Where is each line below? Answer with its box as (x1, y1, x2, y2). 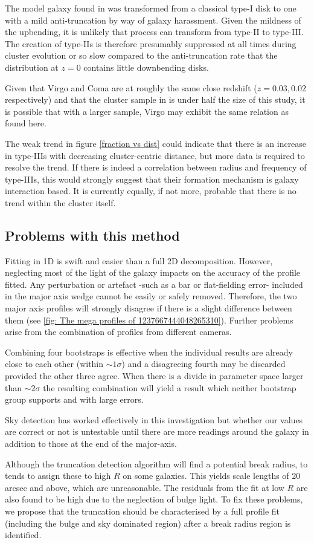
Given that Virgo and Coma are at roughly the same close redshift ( (5, 81, 257, 94)
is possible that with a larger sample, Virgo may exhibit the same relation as (5, 105, 289, 117)
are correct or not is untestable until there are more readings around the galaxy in (5, 425, 309, 438)
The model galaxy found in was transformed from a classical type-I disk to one (5, 2, 296, 14)
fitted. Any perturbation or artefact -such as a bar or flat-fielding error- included (5, 278, 303, 290)
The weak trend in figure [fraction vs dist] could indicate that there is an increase (5, 137, 307, 149)
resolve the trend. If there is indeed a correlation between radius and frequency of (5, 161, 307, 174)
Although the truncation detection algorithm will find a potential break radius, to (5, 457, 308, 470)
